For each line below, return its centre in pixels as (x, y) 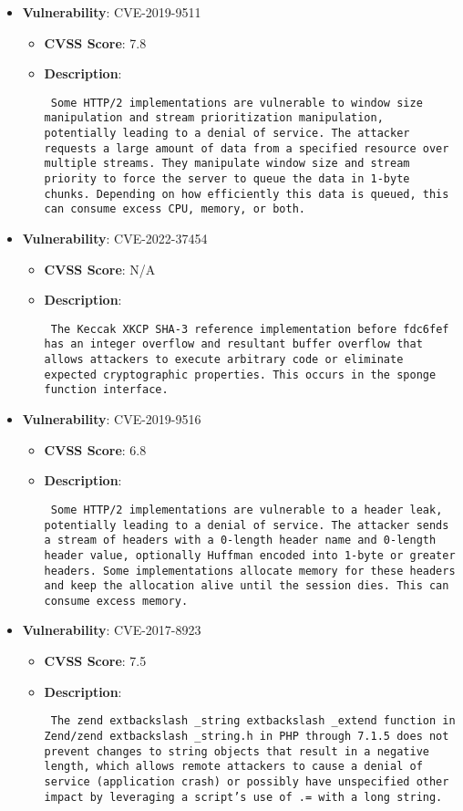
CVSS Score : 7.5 (95, 661)
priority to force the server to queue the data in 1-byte (227, 179)
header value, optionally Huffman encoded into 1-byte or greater (250, 555)
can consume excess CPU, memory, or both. (175, 209)
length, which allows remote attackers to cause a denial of (233, 767)
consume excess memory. (116, 601)
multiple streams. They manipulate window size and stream (227, 164)
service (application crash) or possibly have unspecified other (247, 781)
